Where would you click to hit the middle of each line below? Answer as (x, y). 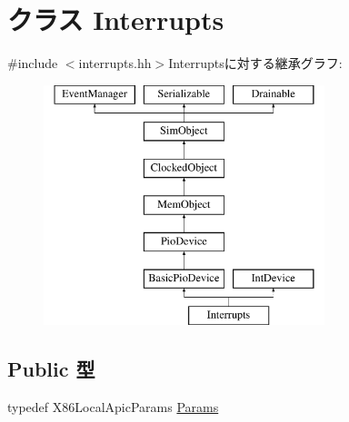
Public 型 (51, 369)
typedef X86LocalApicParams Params (113, 407)
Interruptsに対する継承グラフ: (255, 63)
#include (33, 63)
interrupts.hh (115, 63)
